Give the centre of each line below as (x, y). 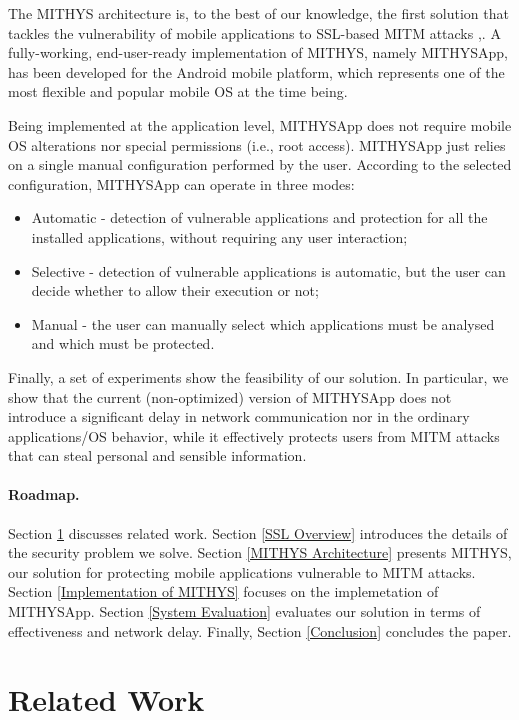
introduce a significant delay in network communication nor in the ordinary (239, 416)
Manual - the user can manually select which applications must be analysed (263, 323)
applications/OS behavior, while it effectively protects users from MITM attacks (254, 435)
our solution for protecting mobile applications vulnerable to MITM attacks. (242, 571)
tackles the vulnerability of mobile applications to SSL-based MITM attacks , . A (254, 32)
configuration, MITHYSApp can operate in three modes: (181, 183)
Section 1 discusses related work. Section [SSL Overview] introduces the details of (258, 532)
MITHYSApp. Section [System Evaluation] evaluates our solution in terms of (244, 611)
